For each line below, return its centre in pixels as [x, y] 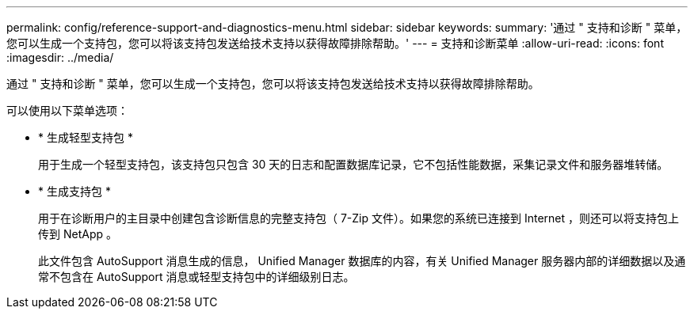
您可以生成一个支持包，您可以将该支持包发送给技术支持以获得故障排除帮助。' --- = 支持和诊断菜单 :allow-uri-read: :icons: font [335, 43]
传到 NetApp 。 [78, 234]
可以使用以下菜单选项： [67, 110]
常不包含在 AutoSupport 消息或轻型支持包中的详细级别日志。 [196, 277]
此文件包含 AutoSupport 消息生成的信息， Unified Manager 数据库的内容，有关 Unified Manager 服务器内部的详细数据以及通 [362, 261]
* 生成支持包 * [74, 191]
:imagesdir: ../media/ [60, 57]
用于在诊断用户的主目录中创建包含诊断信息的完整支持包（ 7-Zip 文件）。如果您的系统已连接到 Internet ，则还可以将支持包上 [359, 218]
